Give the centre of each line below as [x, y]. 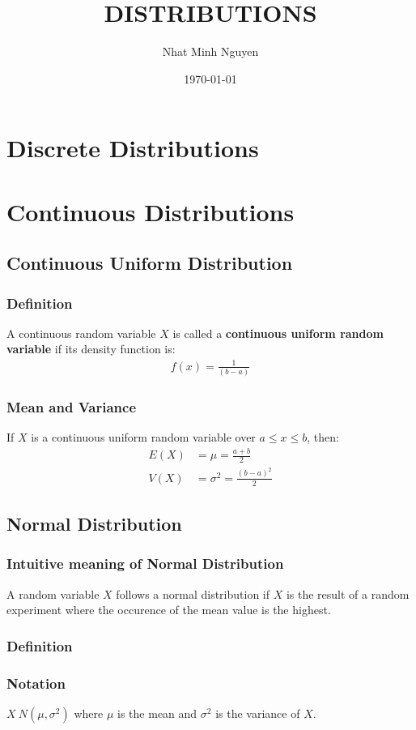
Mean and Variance [72, 406]
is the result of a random [348, 593]
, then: [323, 437]
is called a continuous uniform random [278, 333]
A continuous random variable [81, 333]
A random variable [53, 593]
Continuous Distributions [151, 211]
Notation [36, 683]
